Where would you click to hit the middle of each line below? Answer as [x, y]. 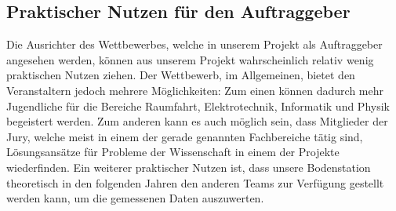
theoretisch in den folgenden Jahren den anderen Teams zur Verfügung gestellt [195, 182]
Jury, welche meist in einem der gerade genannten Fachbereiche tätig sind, [185, 136]
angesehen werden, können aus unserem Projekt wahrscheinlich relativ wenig [190, 59]
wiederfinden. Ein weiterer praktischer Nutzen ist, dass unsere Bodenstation [189, 167]
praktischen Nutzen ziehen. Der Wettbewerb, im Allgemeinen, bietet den [181, 75]
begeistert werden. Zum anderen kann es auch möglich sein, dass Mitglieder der [197, 121]
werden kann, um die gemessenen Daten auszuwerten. [135, 198]
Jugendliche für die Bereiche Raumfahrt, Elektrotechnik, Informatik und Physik [198, 105]
